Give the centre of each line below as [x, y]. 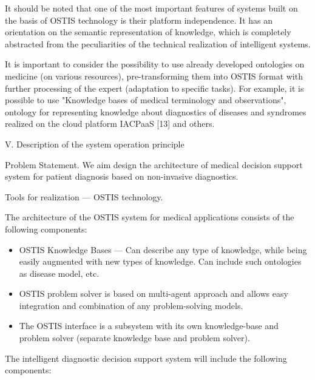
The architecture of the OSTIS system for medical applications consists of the [150, 217]
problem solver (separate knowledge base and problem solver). [134, 338]
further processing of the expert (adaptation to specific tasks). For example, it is [154, 88]
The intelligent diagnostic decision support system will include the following [146, 358]
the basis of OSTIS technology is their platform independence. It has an [139, 20]
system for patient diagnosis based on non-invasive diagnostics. [122, 176]
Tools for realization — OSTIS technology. [84, 196]
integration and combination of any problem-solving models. [131, 305]
